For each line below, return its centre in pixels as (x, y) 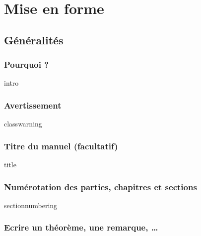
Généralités (34, 40)
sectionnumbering (31, 205)
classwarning (23, 124)
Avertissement (33, 105)
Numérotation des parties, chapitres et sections (100, 186)
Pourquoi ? (27, 64)
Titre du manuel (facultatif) (61, 146)
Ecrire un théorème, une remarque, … (81, 227)
